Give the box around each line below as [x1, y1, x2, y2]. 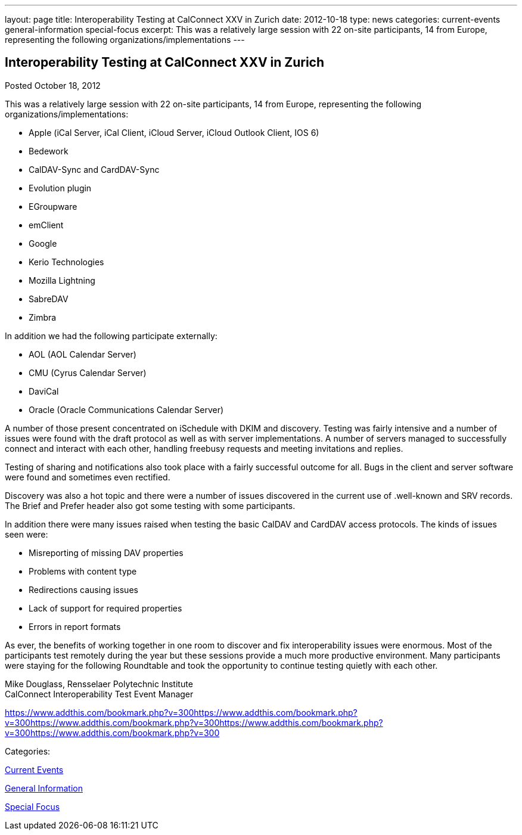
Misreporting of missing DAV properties [29, 547, 184, 558]
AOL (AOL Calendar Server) [29, 349, 136, 359]
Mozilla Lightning [29, 275, 95, 285]
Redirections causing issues [29, 584, 138, 595]
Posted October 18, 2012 [5, 80, 101, 91]
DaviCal [29, 386, 59, 396]
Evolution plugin [29, 182, 92, 193]
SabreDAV [29, 293, 69, 304]
